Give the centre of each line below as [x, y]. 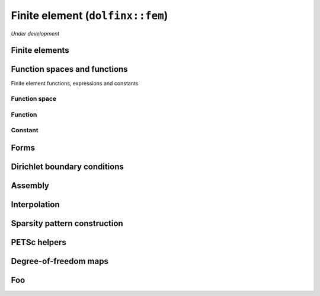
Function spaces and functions [69, 69]
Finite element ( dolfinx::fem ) [89, 15]
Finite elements [40, 50]
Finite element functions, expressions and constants [75, 84]
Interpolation [36, 205]
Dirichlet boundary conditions [68, 166]
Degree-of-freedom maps [60, 261]
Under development [35, 33]
